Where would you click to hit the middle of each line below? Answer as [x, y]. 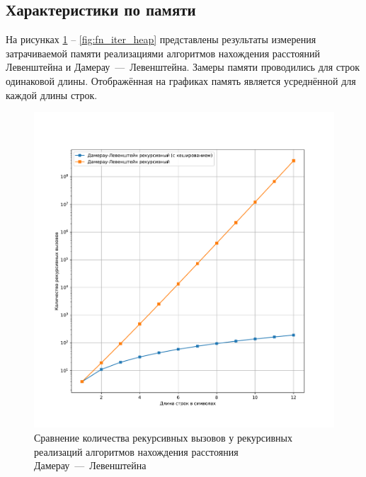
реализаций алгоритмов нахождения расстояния [136, 451]
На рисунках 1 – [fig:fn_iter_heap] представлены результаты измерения [161, 39]
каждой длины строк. [52, 94]
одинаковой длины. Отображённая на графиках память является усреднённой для [181, 80]
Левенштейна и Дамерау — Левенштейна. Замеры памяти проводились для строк [183, 67]
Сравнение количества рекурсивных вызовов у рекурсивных [163, 437]
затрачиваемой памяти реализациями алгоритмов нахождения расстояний [163, 53]
